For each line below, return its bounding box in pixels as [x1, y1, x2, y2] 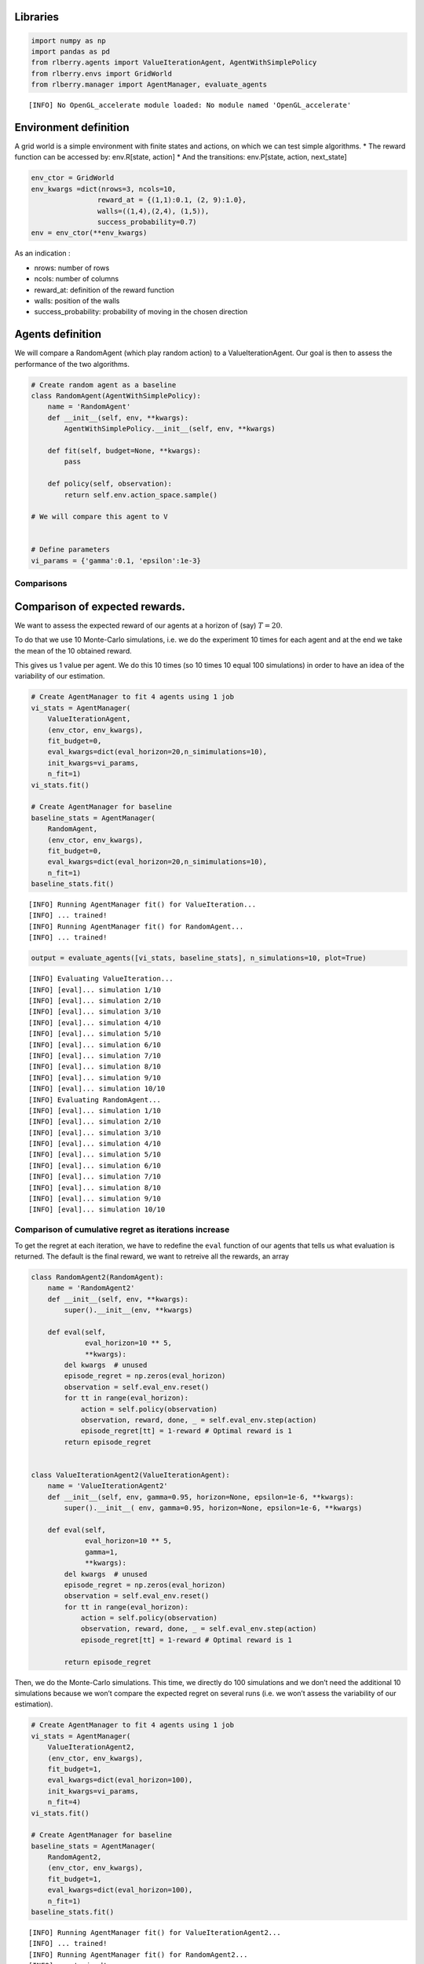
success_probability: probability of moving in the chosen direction [34, 307, 248, 317]
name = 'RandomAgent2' [47, 1284, 135, 1292]
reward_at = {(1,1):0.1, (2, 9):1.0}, [97, 196, 247, 204]
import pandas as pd [31, 47, 110, 56]
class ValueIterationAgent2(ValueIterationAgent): [31, 1470, 231, 1479]
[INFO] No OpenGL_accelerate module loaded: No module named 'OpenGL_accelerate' [28, 101, 352, 110]
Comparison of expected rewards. [14, 599, 186, 613]
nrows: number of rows [34, 263, 110, 273]
